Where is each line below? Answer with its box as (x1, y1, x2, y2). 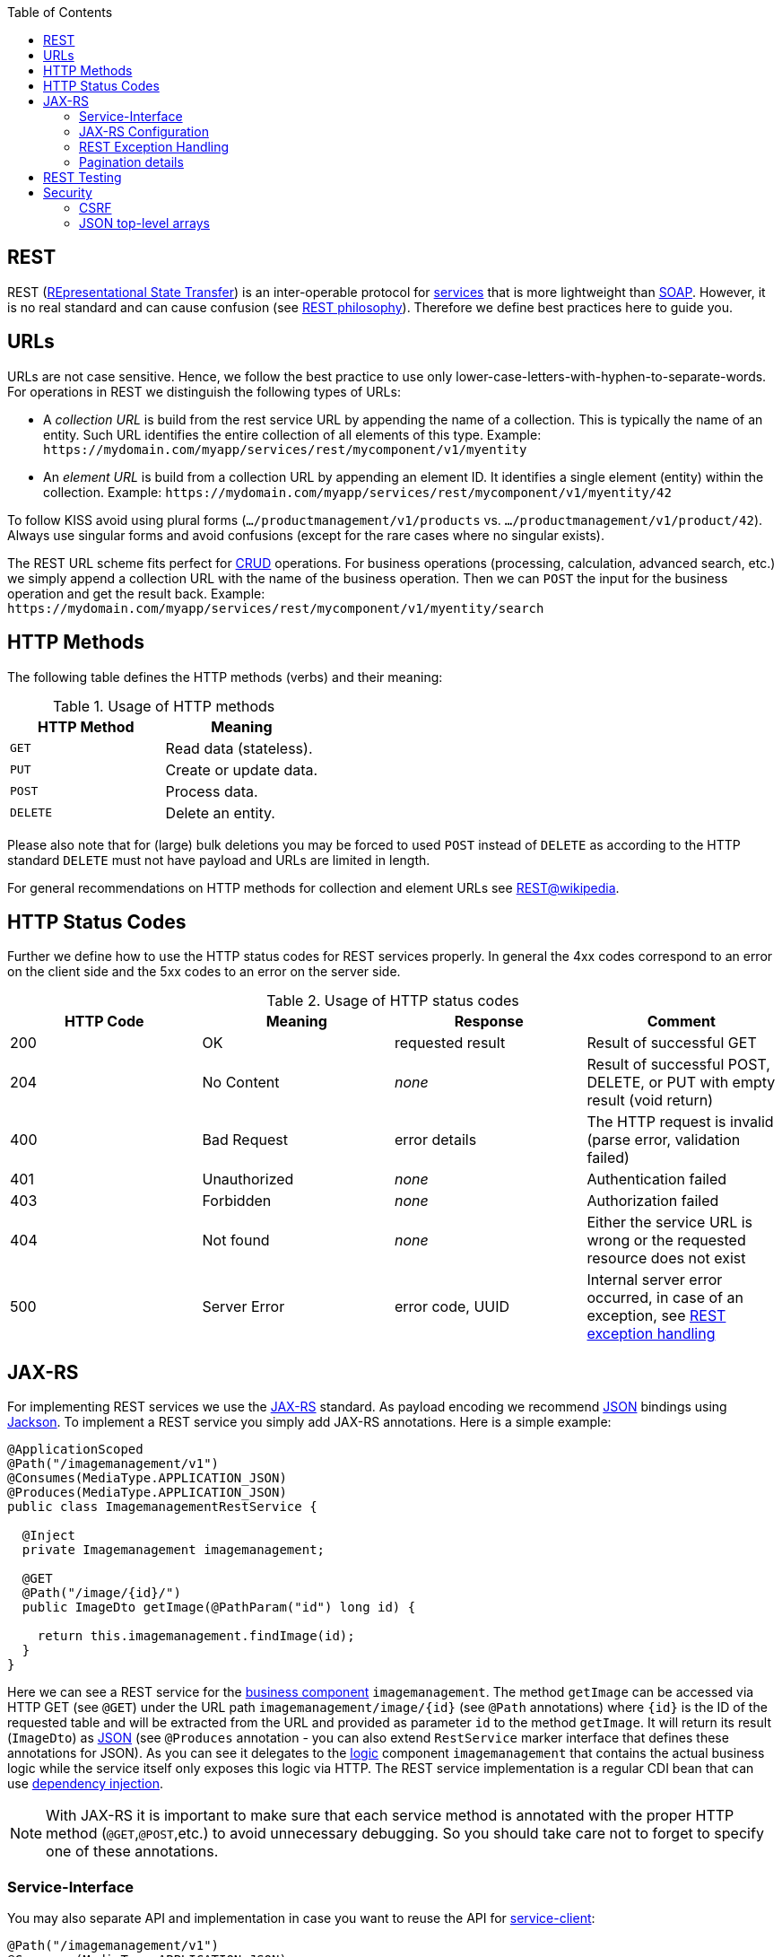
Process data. (165, 782, 258, 800)
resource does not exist (586, 1249, 746, 1268)
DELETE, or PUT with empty (586, 1073, 776, 1092)
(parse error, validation (586, 1131, 741, 1149)
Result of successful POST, (586, 1055, 770, 1074)
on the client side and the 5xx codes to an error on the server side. (7, 964, 401, 980)
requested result (395, 1034, 506, 1053)
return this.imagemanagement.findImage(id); (37, 1629, 355, 1644)
